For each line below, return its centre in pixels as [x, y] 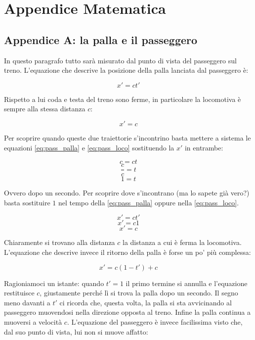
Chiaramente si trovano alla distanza [60, 242]
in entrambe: [204, 147]
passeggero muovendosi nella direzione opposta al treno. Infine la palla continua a [127, 312]
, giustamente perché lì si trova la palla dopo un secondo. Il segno [139, 293]
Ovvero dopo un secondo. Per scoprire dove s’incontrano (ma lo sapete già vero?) [127, 193]
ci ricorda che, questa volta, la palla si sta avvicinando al [146, 302]
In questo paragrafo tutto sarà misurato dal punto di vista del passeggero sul [120, 60]
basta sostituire [27, 202]
